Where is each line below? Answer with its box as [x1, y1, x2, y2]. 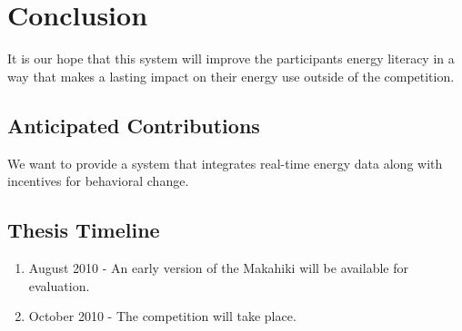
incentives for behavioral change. [7, 171, 189, 190]
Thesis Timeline [7, 216, 160, 244]
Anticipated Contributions [7, 111, 260, 139]
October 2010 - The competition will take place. [28, 307, 296, 326]
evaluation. [28, 276, 90, 295]
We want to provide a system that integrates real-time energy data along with [7, 153, 443, 172]
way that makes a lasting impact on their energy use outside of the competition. [7, 66, 455, 85]
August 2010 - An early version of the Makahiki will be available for [28, 258, 408, 277]
